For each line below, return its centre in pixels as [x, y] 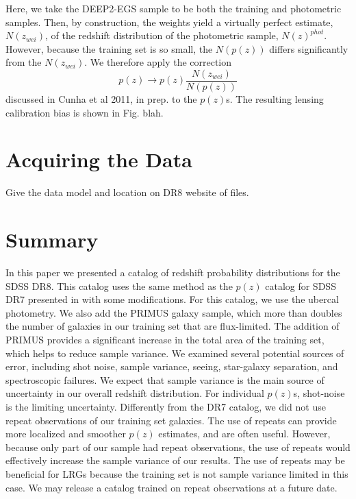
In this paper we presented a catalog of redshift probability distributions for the [173, 272]
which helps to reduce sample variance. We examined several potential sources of [175, 353]
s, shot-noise [319, 393]
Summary [52, 240]
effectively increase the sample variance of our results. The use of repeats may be [175, 460]
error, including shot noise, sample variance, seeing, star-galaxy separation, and [172, 366]
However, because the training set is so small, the [109, 48]
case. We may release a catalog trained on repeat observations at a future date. [171, 487]
